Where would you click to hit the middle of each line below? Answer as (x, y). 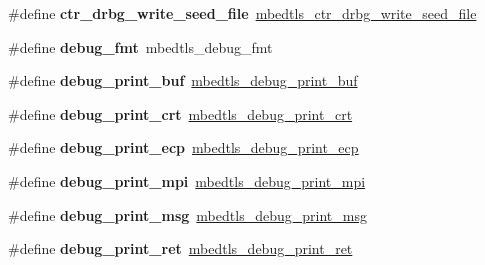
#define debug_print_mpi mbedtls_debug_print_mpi (187, 180)
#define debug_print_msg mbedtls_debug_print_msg (187, 214)
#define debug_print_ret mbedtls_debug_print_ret (180, 248)
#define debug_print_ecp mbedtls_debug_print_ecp (183, 147)
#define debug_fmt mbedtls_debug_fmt (140, 46)
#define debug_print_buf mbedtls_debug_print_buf (183, 80)
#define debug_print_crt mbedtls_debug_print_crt (180, 113)
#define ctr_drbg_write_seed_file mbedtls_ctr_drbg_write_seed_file (242, 13)
